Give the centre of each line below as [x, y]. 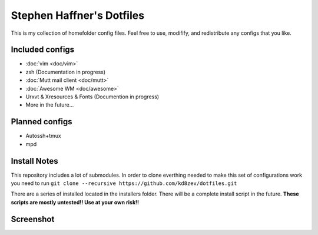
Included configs [43, 50]
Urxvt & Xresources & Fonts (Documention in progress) [92, 97]
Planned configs [42, 122]
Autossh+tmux [43, 136]
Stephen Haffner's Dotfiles [77, 15]
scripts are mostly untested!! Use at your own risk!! [75, 202]
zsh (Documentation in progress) [66, 72]
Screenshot [33, 219]
